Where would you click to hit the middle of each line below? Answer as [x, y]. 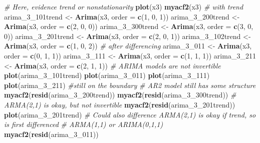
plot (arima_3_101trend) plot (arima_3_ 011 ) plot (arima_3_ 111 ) [107, 75]
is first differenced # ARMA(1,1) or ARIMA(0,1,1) [84, 124]
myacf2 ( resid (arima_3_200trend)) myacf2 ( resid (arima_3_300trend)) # [120, 95]
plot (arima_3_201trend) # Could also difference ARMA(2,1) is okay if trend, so [130, 114]
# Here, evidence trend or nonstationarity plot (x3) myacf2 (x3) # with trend [124, 6]
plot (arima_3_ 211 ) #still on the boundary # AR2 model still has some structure [130, 85]
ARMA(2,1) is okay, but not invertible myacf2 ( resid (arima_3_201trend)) [120, 104]
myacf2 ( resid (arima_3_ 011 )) [51, 134]
